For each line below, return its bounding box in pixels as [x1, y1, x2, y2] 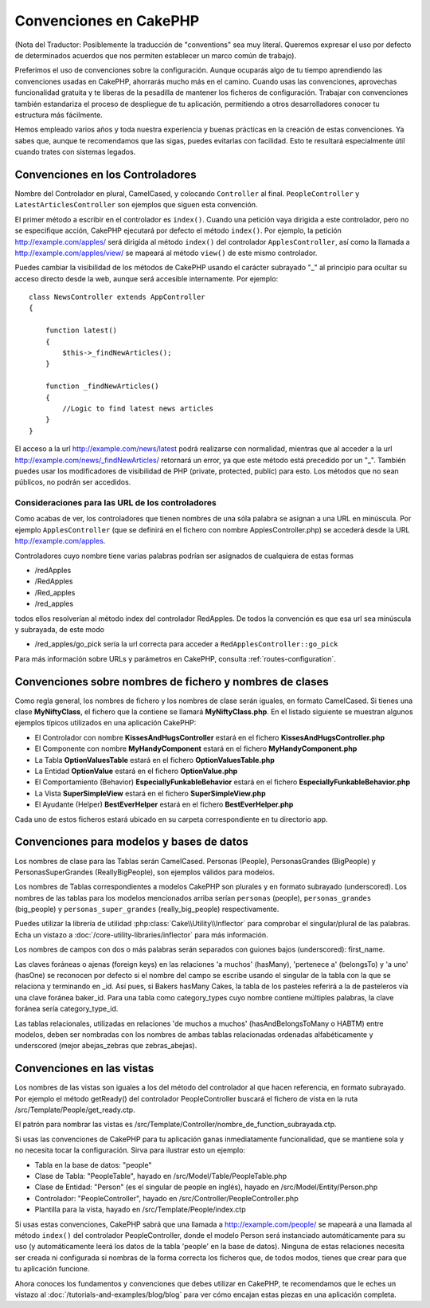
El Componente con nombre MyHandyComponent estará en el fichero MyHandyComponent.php [34, 744, 358, 753]
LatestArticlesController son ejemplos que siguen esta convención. [14, 200, 258, 210]
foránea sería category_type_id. [14, 1004, 119, 1014]
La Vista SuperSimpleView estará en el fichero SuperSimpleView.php [34, 788, 266, 798]
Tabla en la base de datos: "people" [34, 1160, 152, 1169]
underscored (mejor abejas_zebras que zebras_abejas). [14, 1041, 197, 1051]
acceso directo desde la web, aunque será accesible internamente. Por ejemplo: [14, 273, 279, 283]
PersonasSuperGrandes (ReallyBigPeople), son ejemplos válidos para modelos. [14, 867, 275, 877]
